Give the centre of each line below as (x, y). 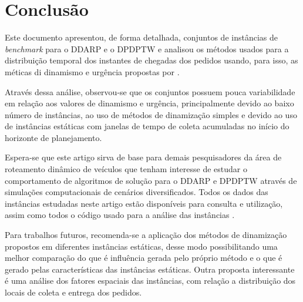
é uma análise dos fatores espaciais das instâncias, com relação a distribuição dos (150, 281)
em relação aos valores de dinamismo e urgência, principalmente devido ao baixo (149, 103)
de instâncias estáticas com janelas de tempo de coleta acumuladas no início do (147, 126)
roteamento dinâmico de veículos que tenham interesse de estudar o (126, 169)
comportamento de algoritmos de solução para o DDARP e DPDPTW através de (151, 180)
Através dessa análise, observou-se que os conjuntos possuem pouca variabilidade (150, 91)
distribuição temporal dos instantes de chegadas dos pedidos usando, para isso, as (151, 60)
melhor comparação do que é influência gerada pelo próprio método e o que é (144, 258)
